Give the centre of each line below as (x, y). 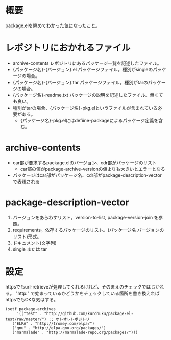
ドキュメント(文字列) (35, 243)
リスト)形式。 (27, 236)
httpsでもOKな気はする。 (32, 299)
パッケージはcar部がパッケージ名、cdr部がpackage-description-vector (87, 175)
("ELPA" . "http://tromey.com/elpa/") (53, 323)
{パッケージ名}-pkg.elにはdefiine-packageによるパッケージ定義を (89, 120)
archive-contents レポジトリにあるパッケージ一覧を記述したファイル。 (87, 63)
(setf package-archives (31, 309)
